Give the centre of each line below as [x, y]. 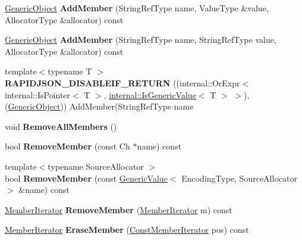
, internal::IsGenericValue [150, 94]
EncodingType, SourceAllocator [239, 178]
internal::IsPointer [38, 94]
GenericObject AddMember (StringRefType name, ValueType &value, [137, 8]
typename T [70, 71]
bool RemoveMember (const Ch [67, 146]
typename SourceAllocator [96, 166]
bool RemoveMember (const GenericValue [86, 178]
